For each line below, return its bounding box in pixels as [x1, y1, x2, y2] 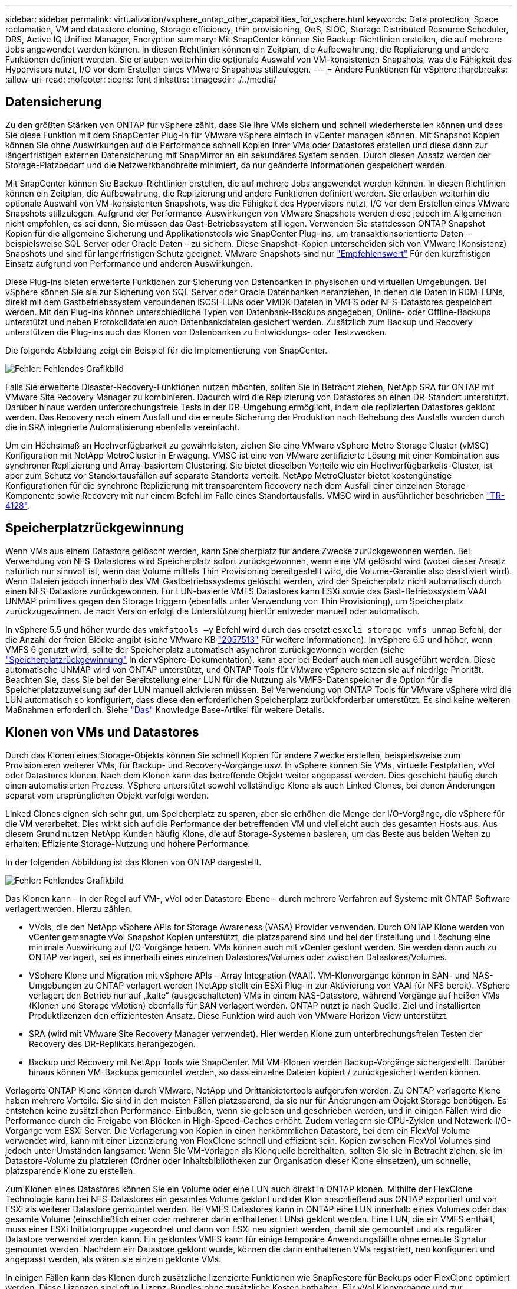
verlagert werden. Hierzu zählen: [5, 903, 133, 914]
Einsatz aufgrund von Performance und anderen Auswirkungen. [5, 258, 253, 269]
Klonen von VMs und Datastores [5, 725, 199, 740]
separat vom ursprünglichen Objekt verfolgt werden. [5, 790, 209, 800]
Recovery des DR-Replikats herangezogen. [29, 1038, 196, 1049]
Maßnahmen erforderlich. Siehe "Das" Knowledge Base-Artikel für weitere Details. [5, 704, 325, 715]
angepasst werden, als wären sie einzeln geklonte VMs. [5, 1254, 222, 1264]
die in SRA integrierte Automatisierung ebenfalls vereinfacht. [5, 421, 240, 432]
